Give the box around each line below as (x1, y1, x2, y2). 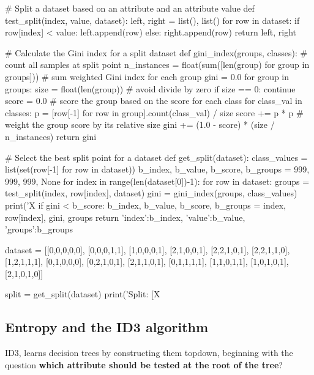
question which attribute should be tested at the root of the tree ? (5, 358, 283, 371)
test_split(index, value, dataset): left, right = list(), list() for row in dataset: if (5, 13, 300, 26)
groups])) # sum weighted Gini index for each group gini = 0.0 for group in (5, 70, 290, 83)
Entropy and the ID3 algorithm (5, 317, 209, 336)
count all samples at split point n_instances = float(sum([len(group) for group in (5, 58, 310, 71)
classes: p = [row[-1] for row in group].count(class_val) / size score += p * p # (5, 106, 304, 119)
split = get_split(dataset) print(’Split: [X (5, 288, 160, 300)
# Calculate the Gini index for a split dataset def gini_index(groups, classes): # (5, 46, 308, 59)
